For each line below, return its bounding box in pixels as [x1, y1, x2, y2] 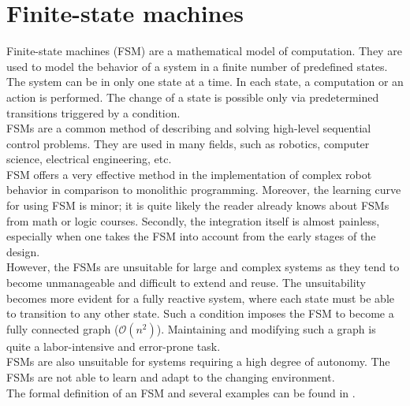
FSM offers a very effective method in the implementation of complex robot [6, 166, 372, 182]
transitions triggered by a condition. [6, 104, 181, 121]
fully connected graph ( [6, 320, 119, 337]
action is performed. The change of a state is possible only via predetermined [6, 88, 379, 105]
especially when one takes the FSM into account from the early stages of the [6, 228, 376, 244]
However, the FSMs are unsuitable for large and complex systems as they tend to [6, 259, 400, 275]
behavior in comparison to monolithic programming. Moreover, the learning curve [6, 181, 401, 198]
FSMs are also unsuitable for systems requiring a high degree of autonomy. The [6, 353, 390, 370]
